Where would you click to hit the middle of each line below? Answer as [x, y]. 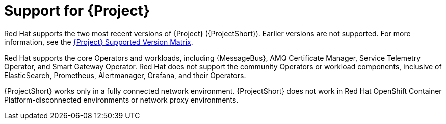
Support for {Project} [77, 11]
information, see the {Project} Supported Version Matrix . [99, 42]
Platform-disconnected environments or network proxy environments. [121, 100]
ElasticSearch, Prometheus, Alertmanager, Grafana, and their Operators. [125, 75]
